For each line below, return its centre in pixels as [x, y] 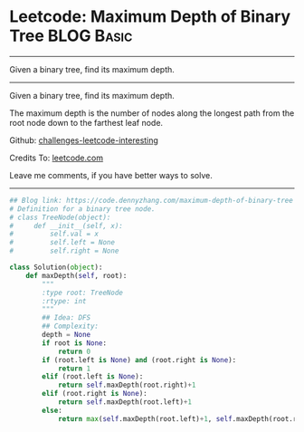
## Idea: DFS [66, 318]
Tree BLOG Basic [71, 36]
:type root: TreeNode [83, 293]
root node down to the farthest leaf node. [86, 122]
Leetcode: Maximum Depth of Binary [150, 17]
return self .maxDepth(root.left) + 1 [125, 402]
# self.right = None [64, 251]
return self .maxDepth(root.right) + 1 [127, 385]
